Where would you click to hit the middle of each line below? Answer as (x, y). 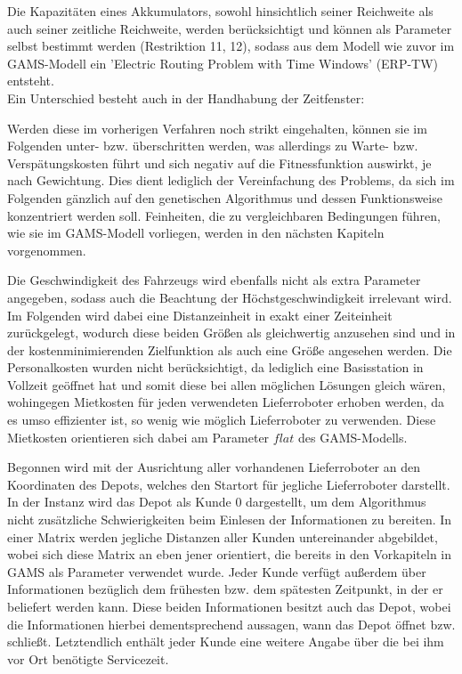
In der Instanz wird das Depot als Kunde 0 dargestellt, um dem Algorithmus (217, 502)
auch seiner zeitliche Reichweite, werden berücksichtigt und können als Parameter (230, 28)
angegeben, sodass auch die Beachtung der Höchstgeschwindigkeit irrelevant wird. (230, 297)
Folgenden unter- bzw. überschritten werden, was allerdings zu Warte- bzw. (213, 146)
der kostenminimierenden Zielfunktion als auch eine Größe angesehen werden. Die (230, 349)
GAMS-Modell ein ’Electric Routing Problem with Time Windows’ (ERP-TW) (223, 63)
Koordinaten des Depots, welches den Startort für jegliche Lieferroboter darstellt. (229, 484)
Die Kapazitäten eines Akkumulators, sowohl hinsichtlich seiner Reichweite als (220, 11)
